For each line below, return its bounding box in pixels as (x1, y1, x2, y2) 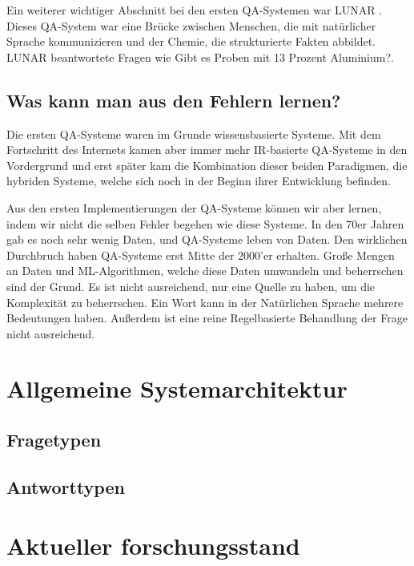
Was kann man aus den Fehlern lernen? (6, 87, 341, 112)
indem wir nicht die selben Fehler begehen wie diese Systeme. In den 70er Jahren (6, 215, 404, 232)
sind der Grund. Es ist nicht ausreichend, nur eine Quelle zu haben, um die (6, 277, 376, 294)
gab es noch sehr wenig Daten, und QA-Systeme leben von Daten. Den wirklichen (6, 231, 408, 248)
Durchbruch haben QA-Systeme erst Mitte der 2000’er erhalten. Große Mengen (6, 246, 395, 263)
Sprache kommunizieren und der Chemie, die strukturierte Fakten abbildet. (6, 33, 376, 50)
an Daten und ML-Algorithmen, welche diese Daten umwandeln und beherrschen (6, 262, 404, 279)
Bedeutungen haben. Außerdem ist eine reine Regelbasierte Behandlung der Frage (6, 309, 408, 326)
